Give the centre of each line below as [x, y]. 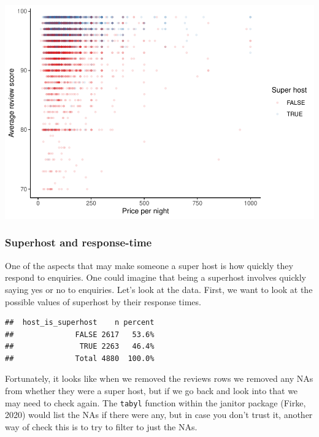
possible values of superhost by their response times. [103, 301]
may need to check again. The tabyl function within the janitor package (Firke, [156, 402]
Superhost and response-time [79, 242]
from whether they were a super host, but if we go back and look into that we [152, 391]
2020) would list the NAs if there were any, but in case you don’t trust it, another [159, 415]
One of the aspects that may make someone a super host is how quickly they [149, 265]
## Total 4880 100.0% [80, 358]
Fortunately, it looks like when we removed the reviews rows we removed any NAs [159, 378]
